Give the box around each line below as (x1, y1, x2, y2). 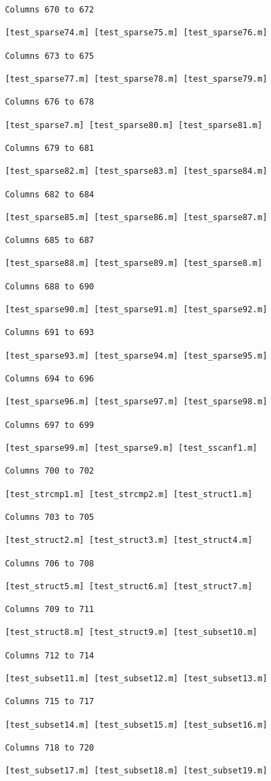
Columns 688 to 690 (5, 281, 95, 291)
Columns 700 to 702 (5, 466, 95, 476)
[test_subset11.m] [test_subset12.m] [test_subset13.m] (5, 674, 268, 684)
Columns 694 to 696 (5, 374, 95, 384)
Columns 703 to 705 (5, 512, 95, 522)
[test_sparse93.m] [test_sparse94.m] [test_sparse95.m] (5, 350, 268, 361)
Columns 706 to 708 (5, 558, 95, 568)
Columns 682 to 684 (5, 189, 95, 199)
